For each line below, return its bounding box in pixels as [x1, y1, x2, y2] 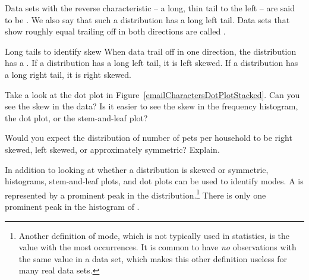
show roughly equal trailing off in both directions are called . [5, 25, 226, 37]
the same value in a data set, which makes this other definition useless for [18, 252, 288, 265]
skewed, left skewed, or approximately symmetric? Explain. [5, 143, 220, 155]
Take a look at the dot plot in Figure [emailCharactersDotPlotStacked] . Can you [5, 88, 300, 100]
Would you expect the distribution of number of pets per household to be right [5, 131, 292, 144]
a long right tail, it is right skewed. [5, 68, 131, 80]
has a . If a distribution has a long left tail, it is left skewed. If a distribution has [5, 56, 298, 69]
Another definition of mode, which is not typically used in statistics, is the [18, 229, 289, 241]
